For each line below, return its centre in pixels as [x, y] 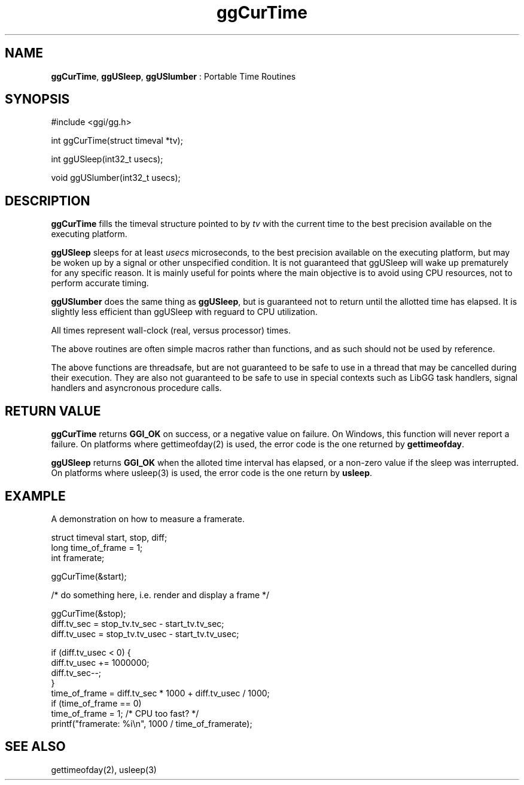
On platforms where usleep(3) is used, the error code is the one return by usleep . [212, 473]
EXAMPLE [35, 496]
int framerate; [78, 557]
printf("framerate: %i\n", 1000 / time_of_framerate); [152, 723]
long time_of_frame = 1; [97, 547]
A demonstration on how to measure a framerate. [148, 519]
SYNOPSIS [37, 99]
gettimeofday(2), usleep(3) [104, 769]
